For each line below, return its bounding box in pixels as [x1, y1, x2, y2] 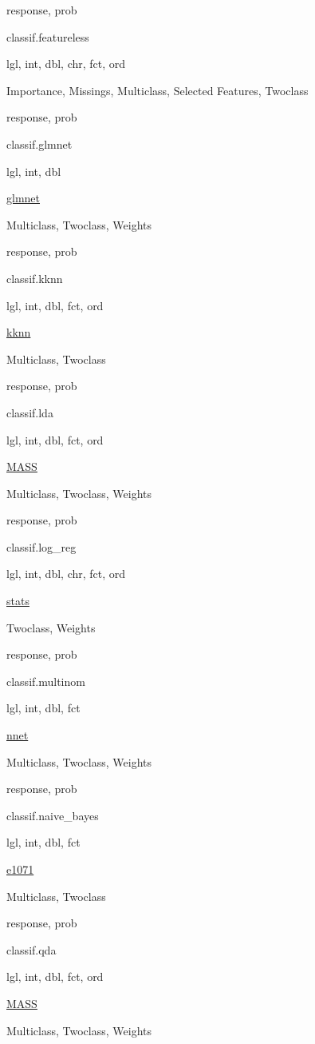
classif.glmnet [6, 135, 73, 152]
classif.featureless [6, 28, 89, 45]
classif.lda [6, 404, 53, 420]
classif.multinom [6, 672, 85, 689]
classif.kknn [6, 269, 63, 286]
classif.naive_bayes [6, 807, 99, 823]
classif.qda [6, 941, 57, 958]
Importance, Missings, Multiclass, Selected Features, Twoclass [6, 82, 309, 98]
